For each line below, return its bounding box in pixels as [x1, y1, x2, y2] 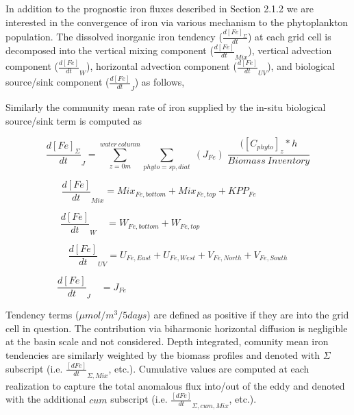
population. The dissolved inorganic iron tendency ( [5, 29, 223, 44]
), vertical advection [248, 43, 332, 58]
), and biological [267, 59, 335, 73]
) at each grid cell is [247, 29, 331, 44]
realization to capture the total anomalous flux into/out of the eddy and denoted [5, 378, 345, 392]
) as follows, [134, 75, 185, 89]
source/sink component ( [5, 75, 110, 89]
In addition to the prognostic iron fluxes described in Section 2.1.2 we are [5, 1, 314, 15]
